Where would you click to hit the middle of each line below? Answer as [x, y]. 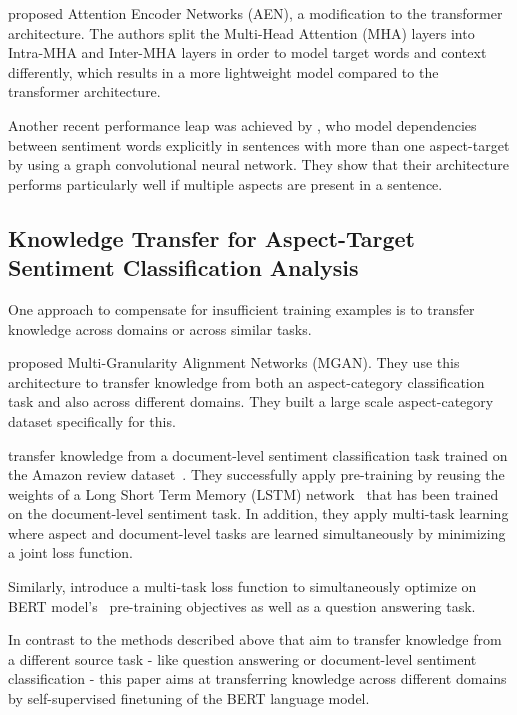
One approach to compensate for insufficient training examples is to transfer [241, 308]
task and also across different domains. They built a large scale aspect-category [251, 401]
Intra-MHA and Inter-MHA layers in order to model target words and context [247, 52]
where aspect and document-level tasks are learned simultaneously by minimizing [257, 532]
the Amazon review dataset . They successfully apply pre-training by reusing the [256, 474]
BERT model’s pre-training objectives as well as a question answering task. [242, 605]
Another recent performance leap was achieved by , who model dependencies [242, 124]
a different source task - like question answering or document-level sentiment [242, 658]
